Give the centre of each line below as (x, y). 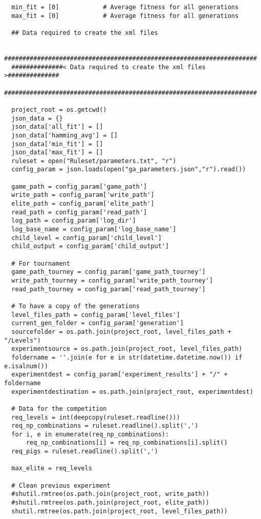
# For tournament (41, 263)
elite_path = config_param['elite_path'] (83, 204)
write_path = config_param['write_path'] (83, 195)
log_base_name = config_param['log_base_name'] (94, 229)
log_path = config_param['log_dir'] (74, 221)
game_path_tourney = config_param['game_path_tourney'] (108, 272)
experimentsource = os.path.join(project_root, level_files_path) (127, 349)
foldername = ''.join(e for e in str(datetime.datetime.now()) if (127, 357)
